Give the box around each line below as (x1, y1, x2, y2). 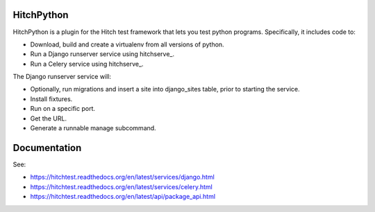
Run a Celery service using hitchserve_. (30, 60, 144, 68)
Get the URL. (30, 114, 67, 123)
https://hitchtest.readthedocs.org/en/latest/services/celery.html (30, 182, 213, 191)
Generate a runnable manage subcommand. (30, 124, 156, 132)
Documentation (12, 142, 82, 154)
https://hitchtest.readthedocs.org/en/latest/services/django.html (30, 173, 215, 182)
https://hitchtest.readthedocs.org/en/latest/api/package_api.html (30, 193, 215, 201)
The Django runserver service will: (12, 73, 111, 81)
